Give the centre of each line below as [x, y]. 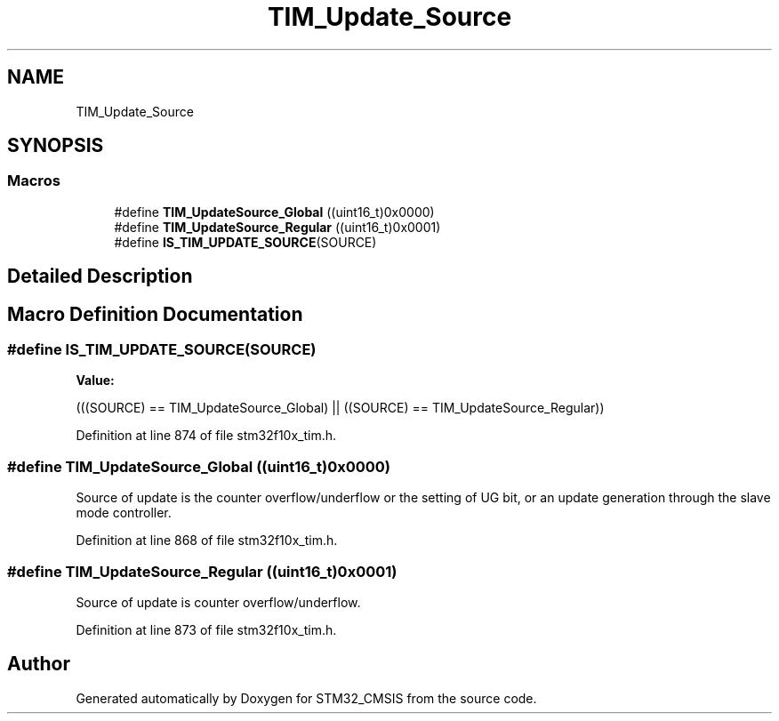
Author [39, 664]
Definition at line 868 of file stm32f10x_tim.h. [207, 541]
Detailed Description [100, 276]
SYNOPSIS [56, 146]
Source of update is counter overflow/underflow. [218, 602]
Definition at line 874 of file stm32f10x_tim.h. [206, 436]
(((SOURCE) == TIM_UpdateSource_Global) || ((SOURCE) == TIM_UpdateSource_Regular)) [340, 408]
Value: [95, 381]
